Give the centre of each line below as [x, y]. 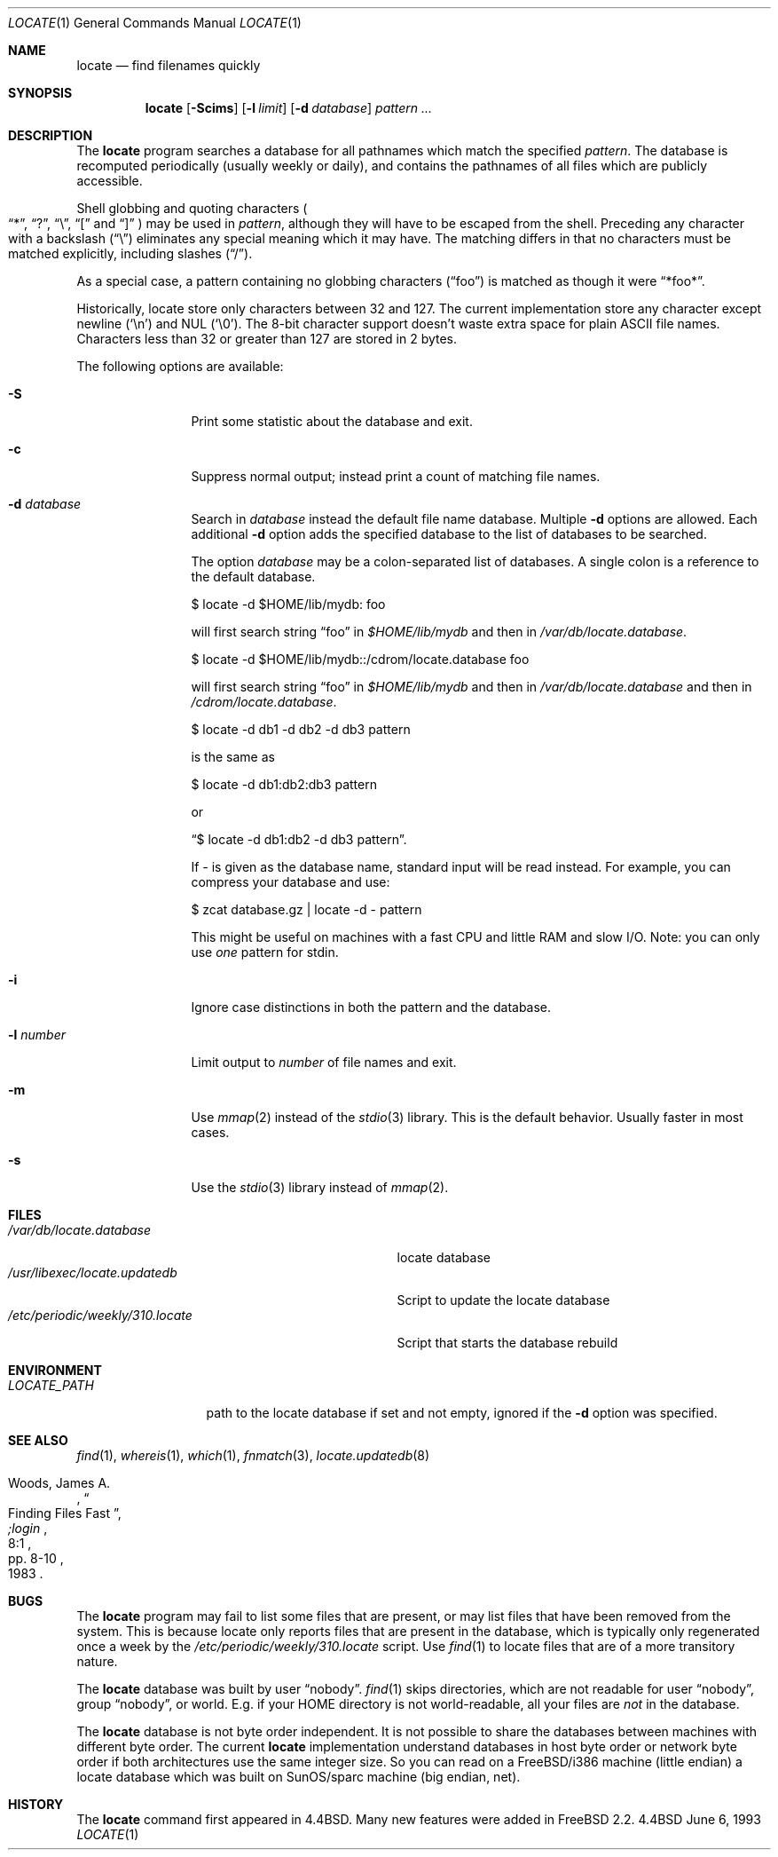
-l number [37, 1035]
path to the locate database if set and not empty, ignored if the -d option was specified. [462, 1413]
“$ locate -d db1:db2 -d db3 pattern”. [299, 839]
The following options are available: [180, 366]
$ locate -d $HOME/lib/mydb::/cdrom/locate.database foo [360, 659]
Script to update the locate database [503, 1300]
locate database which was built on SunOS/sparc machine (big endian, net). [299, 1777]
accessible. [110, 181]
